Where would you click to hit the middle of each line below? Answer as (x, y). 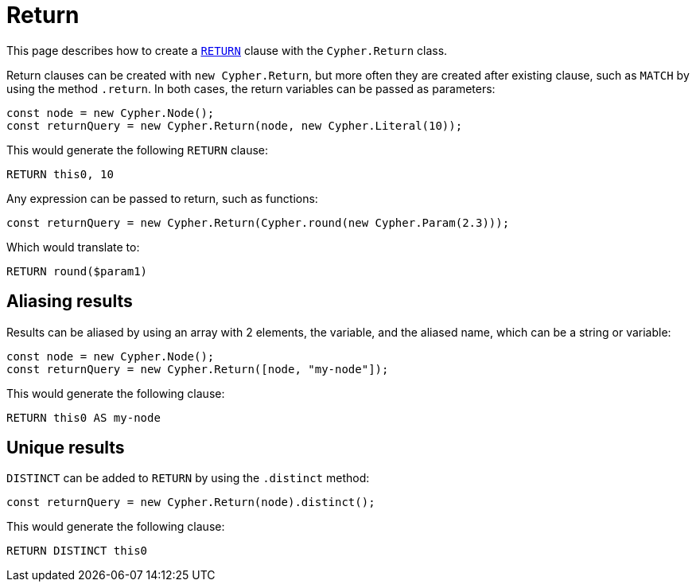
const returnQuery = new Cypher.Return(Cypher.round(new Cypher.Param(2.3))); (258, 222)
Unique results (66, 448)
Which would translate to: (73, 247)
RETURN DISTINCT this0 (77, 551)
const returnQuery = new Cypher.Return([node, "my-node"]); (198, 369)
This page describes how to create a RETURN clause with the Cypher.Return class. (227, 50)
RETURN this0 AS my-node (84, 417)
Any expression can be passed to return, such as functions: (162, 198)
